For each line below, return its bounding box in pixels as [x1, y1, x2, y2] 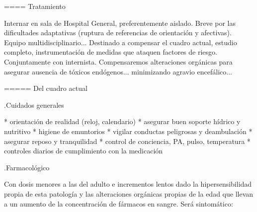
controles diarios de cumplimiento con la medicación [4, 145, 163, 156]
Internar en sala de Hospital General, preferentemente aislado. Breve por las [4, 17, 236, 28]
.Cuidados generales [4, 99, 64, 110]
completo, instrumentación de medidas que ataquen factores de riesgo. [4, 47, 217, 57]
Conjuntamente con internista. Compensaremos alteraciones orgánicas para [4, 56, 233, 67]
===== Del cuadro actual [4, 83, 87, 93]
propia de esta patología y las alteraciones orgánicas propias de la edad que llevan [4, 188, 254, 199]
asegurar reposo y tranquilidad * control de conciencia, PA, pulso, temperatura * [4, 136, 251, 146]
